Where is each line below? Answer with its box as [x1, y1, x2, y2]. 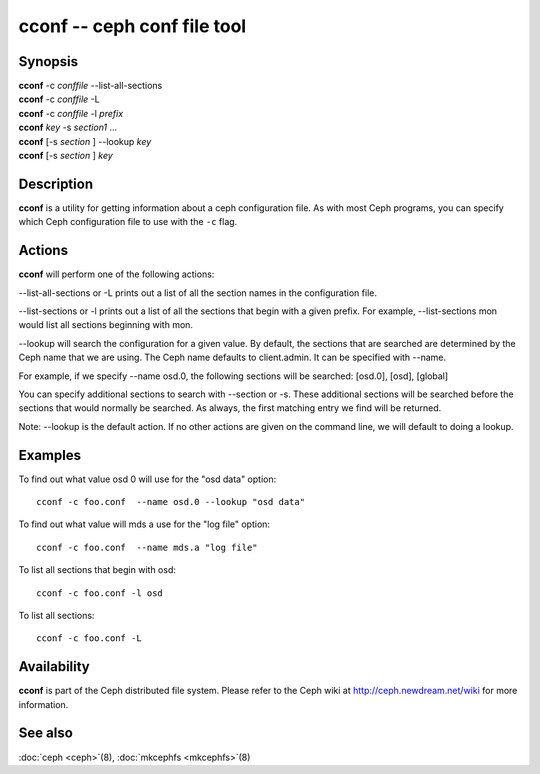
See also [18, 725, 74, 742]
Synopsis [18, 53, 79, 70]
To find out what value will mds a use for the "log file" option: [18, 518, 270, 530]
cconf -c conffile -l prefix [18, 107, 124, 119]
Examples [18, 446, 82, 464]
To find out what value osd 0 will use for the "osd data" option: [18, 473, 277, 485]
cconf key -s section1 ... [18, 121, 118, 134]
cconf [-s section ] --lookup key [18, 135, 152, 147]
